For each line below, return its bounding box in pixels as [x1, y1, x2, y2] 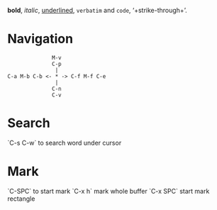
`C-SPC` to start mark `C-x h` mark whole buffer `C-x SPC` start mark [7, 187, 210, 195]
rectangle [7, 194, 35, 203]
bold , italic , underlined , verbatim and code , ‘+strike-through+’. [7, 6, 187, 14]
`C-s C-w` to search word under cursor [7, 138, 122, 147]
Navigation [7, 31, 73, 47]
